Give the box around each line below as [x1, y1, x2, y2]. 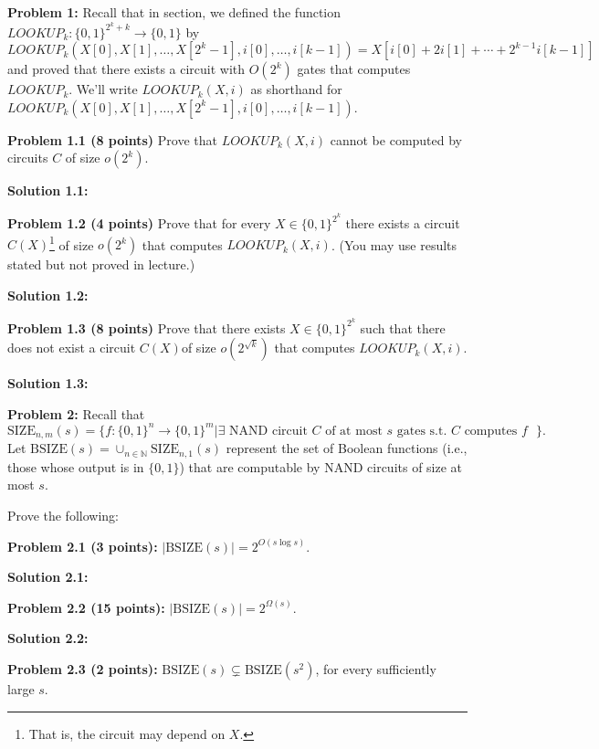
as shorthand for [250, 79, 342, 99]
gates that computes [297, 59, 411, 79]
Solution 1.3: [7, 374, 89, 393]
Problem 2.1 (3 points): [7, 536, 158, 555]
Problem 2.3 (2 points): [7, 659, 158, 678]
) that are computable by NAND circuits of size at [179, 457, 463, 476]
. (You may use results [331, 235, 457, 254]
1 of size [49, 232, 94, 254]
